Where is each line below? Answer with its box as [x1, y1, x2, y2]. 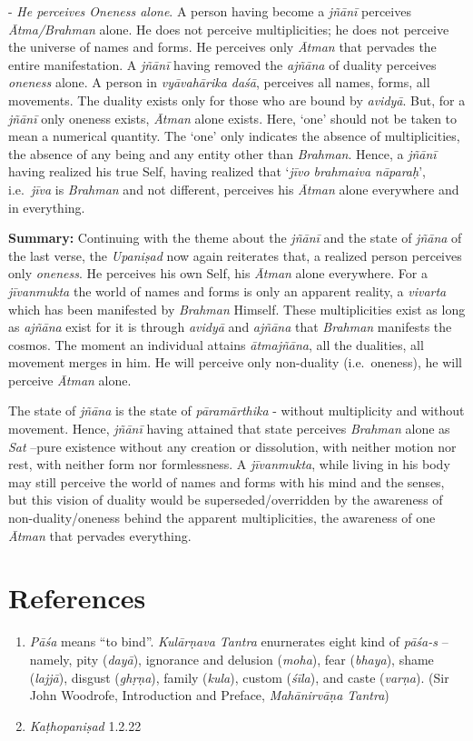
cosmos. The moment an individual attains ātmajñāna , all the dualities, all [8, 335, 424, 354]
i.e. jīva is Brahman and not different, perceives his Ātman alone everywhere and [8, 179, 459, 198]
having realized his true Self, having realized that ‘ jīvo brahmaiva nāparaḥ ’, [8, 162, 426, 181]
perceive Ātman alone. [8, 370, 132, 389]
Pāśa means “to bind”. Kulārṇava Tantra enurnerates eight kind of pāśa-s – [29, 632, 448, 651]
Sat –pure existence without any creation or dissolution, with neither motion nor [8, 436, 457, 456]
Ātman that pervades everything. [8, 526, 192, 545]
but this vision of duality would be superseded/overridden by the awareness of [8, 490, 443, 509]
